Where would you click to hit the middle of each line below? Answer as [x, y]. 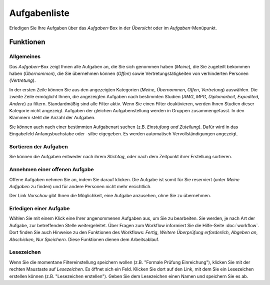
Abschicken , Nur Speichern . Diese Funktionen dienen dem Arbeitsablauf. [84, 239]
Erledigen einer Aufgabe [39, 209]
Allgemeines [25, 56]
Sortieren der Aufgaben [39, 146]
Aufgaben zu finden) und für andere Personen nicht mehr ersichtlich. [80, 186]
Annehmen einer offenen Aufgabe [52, 170]
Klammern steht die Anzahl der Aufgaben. [52, 118]
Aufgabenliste [39, 13]
